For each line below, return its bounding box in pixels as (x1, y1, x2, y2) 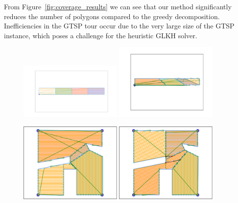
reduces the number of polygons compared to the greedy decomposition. (4, 11, 220, 21)
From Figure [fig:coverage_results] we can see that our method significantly (4, 1, 232, 11)
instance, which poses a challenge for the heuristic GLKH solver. (4, 30, 197, 40)
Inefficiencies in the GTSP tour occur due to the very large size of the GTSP (4, 21, 235, 31)
